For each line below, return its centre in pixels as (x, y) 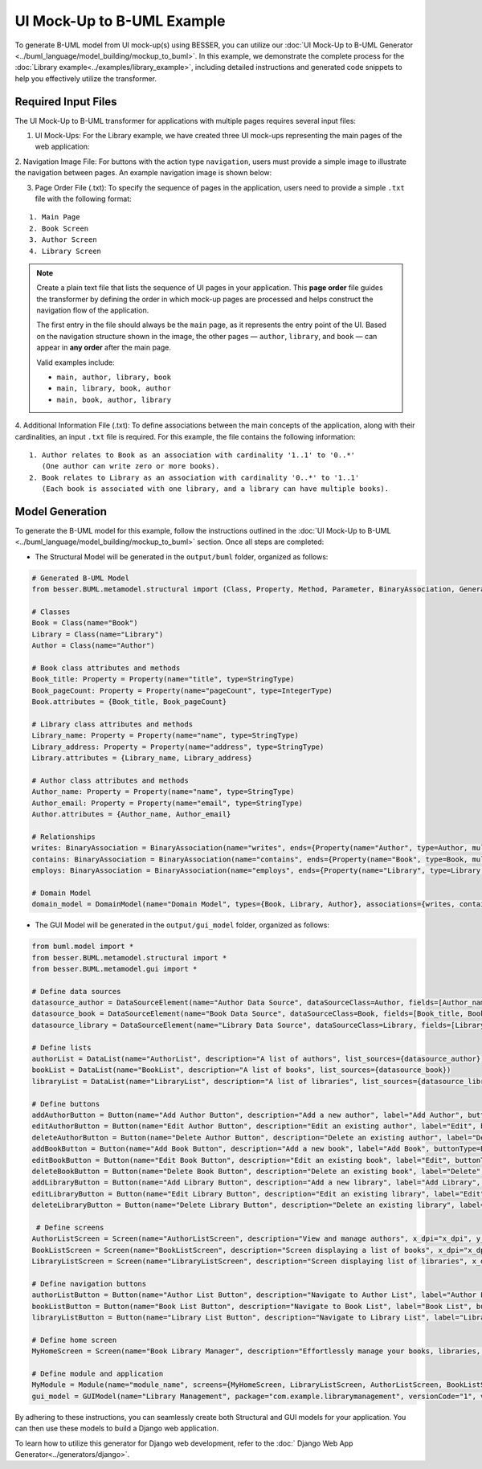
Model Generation (61, 511)
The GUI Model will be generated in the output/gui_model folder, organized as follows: (182, 925)
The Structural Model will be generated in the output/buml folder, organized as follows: (182, 557)
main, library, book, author (114, 389)
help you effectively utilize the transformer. (86, 78)
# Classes (51, 612)
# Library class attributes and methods (112, 724)
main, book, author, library (114, 399)
